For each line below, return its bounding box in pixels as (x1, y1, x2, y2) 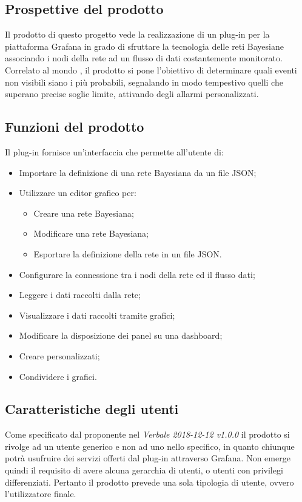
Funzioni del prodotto (5, 117, 144, 136)
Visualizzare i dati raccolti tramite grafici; (19, 308, 175, 321)
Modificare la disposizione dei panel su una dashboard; (19, 329, 223, 342)
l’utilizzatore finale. (5, 487, 76, 500)
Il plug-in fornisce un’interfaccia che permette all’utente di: (5, 145, 224, 158)
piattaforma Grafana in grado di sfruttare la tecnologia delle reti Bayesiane (5, 39, 284, 52)
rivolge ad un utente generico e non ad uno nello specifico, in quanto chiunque (5, 439, 295, 452)
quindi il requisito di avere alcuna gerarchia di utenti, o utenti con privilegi (5, 464, 283, 477)
